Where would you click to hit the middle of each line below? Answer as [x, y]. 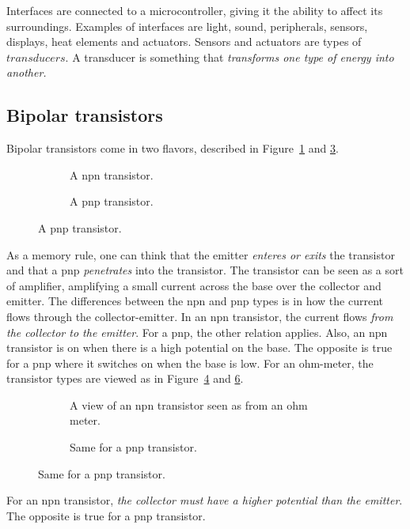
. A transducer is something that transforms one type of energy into [230, 57]
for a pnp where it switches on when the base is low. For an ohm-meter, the [190, 363]
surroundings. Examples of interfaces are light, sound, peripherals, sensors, [187, 26]
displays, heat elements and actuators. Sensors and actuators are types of [184, 42]
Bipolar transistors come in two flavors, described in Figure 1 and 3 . [173, 148]
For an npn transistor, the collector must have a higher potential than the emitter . [205, 500]
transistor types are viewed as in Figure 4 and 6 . [125, 378]
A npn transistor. [112, 174]
